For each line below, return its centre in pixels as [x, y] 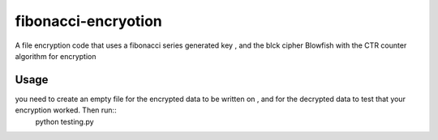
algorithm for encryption [56, 56]
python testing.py [64, 121]
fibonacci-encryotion [88, 21]
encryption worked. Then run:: [66, 110]
